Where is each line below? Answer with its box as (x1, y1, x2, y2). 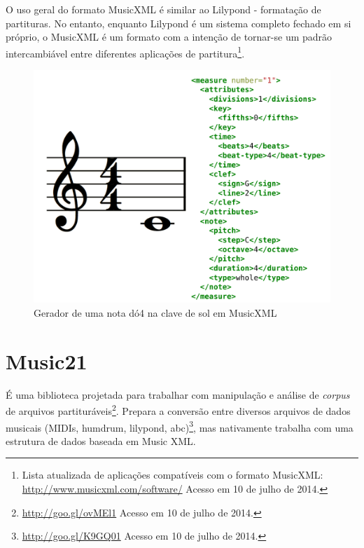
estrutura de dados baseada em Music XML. (6, 433, 196, 448)
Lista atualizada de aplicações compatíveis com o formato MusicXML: (22, 467, 323, 482)
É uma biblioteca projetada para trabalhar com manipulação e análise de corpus (6, 387, 350, 402)
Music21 (6, 346, 87, 375)
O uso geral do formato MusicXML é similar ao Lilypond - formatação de (6, 2, 321, 16)
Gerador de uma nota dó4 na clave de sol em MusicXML (34, 306, 277, 320)
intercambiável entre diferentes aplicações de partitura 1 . (6, 43, 245, 60)
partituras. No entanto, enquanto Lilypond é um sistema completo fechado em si (6, 15, 351, 30)
